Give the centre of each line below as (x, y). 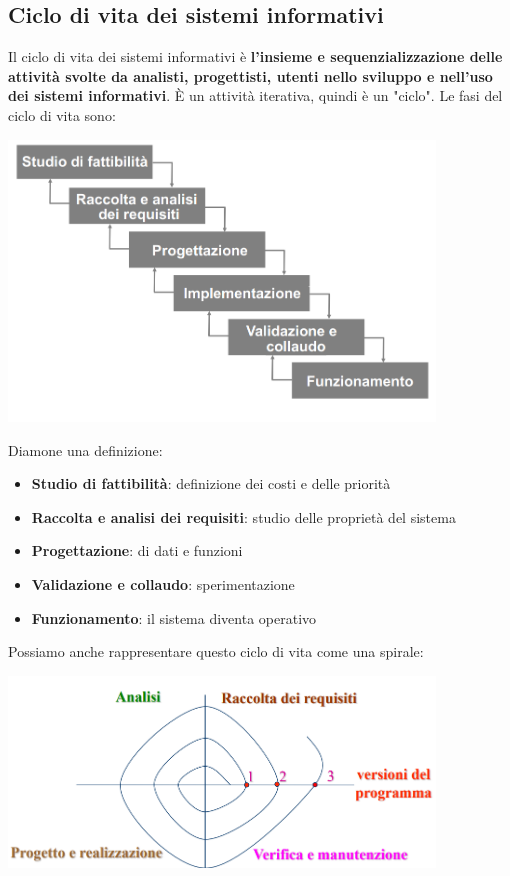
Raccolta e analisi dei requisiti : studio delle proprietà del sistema (243, 516)
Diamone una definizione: (85, 449)
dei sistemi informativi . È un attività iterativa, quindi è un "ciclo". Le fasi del (255, 95)
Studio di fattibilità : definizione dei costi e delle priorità (211, 483)
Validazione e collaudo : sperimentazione (163, 584)
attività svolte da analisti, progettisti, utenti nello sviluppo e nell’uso (250, 75)
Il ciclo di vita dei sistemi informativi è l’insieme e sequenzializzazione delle (255, 56)
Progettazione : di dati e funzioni (137, 550)
